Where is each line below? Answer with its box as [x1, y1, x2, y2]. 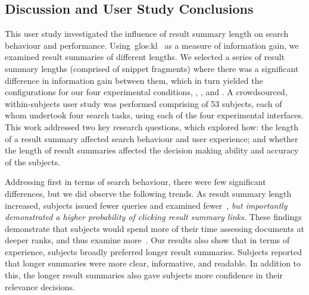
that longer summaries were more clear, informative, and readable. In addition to [5, 257, 301, 269]
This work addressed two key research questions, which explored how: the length [5, 120, 298, 133]
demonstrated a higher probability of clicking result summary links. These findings [5, 211, 302, 223]
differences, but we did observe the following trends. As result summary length [5, 187, 292, 199]
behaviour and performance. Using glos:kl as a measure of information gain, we [5, 39, 299, 51]
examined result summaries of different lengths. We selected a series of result [5, 51, 285, 63]
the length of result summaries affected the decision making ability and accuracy [5, 144, 299, 156]
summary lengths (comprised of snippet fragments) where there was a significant [5, 62, 299, 74]
